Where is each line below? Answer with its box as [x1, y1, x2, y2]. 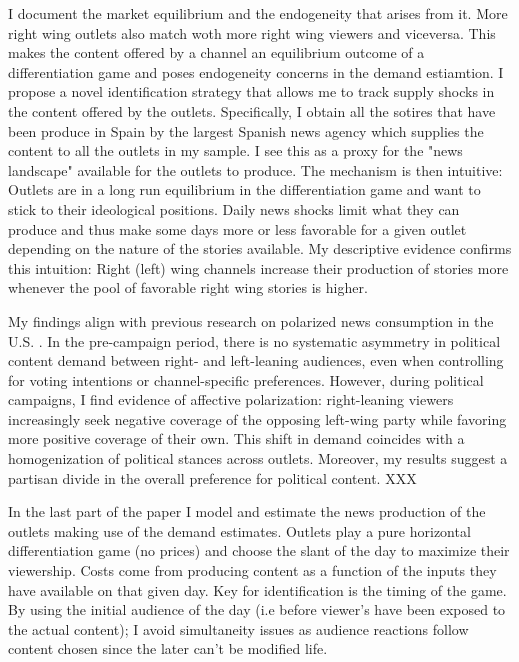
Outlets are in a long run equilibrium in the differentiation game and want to [8, 179, 481, 200]
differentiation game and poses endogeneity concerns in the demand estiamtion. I [8, 61, 504, 82]
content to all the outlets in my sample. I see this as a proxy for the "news [8, 140, 463, 161]
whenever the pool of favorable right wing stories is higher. [8, 277, 368, 298]
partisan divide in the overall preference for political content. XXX [8, 467, 417, 488]
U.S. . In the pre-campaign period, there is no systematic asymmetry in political [8, 330, 501, 351]
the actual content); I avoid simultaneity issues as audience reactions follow [8, 618, 469, 639]
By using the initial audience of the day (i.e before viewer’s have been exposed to [8, 599, 506, 620]
